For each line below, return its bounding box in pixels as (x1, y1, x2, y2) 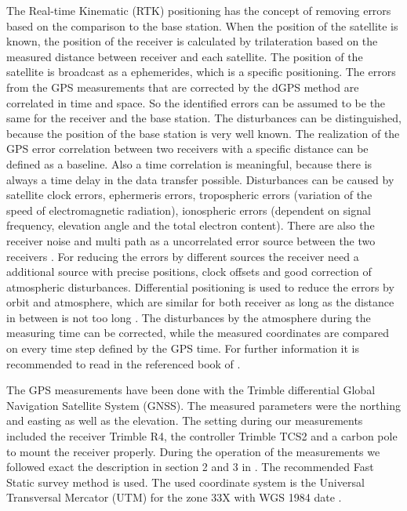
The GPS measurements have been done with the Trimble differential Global (6, 382, 376, 398)
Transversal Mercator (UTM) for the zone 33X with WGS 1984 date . (6, 489, 342, 506)
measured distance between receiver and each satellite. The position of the (6, 48, 363, 64)
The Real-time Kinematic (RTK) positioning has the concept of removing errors (6, 2, 391, 18)
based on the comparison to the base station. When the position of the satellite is (6, 17, 398, 34)
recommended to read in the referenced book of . (6, 355, 241, 371)
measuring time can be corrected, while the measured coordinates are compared (6, 324, 390, 341)
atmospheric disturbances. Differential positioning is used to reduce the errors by (6, 278, 394, 295)
